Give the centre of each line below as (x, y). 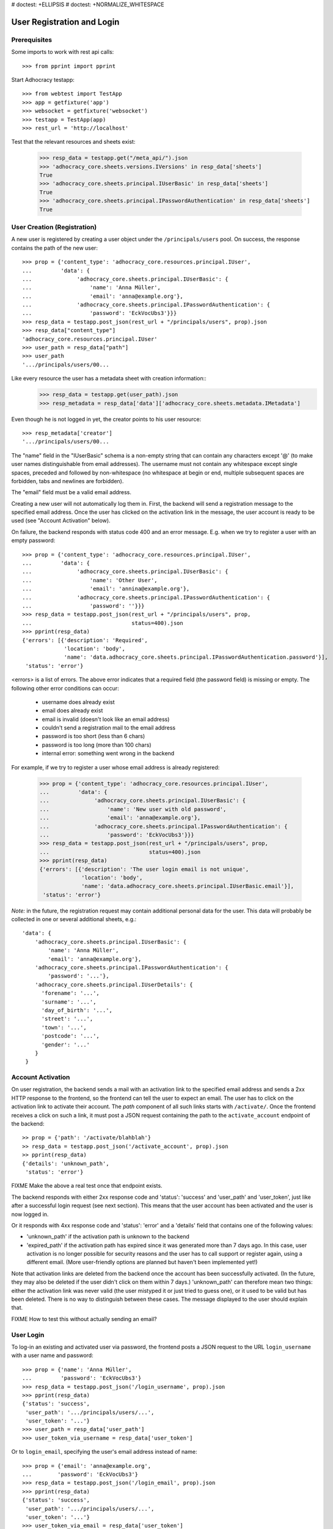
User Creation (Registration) (54, 227)
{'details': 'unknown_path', (66, 1163)
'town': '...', (64, 1027)
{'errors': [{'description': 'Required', (85, 640)
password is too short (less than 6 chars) (93, 736)
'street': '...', (67, 1019)
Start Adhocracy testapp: (43, 80)
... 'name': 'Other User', (90, 580)
